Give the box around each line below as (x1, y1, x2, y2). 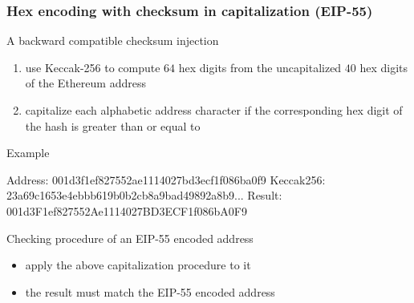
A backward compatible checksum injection (6, 32, 219, 49)
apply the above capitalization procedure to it (25, 257, 251, 273)
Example (6, 144, 50, 161)
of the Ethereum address (25, 75, 146, 91)
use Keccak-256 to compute (25, 59, 160, 75)
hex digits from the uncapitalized (178, 59, 342, 75)
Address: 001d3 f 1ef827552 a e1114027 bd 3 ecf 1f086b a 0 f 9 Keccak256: (6, 171, 326, 188)
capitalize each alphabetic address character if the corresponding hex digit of (25, 102, 403, 118)
